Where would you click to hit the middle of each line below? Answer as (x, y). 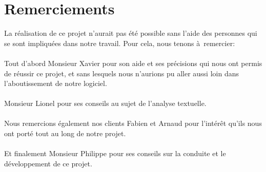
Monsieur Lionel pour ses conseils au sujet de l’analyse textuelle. (105, 103)
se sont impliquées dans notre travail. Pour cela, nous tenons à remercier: (120, 43)
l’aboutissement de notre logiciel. (56, 83)
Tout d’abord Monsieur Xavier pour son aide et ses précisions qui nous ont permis (133, 63)
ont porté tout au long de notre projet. (65, 133)
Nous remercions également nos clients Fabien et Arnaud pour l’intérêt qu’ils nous (133, 123)
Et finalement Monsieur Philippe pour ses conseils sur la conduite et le (115, 153)
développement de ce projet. (48, 163)
